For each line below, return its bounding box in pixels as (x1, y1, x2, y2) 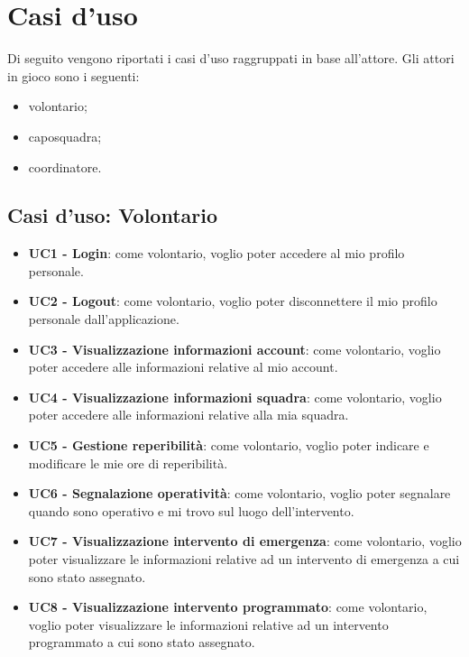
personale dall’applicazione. (28, 310, 179, 328)
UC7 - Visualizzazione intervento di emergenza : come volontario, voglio (28, 532, 462, 551)
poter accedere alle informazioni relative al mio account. (28, 357, 338, 376)
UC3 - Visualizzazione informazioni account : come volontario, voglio (28, 339, 441, 358)
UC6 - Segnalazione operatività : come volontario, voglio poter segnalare (28, 484, 451, 503)
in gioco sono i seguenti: (7, 66, 140, 85)
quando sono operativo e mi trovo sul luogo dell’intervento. (28, 501, 354, 520)
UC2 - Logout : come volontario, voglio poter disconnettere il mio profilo (28, 291, 437, 310)
